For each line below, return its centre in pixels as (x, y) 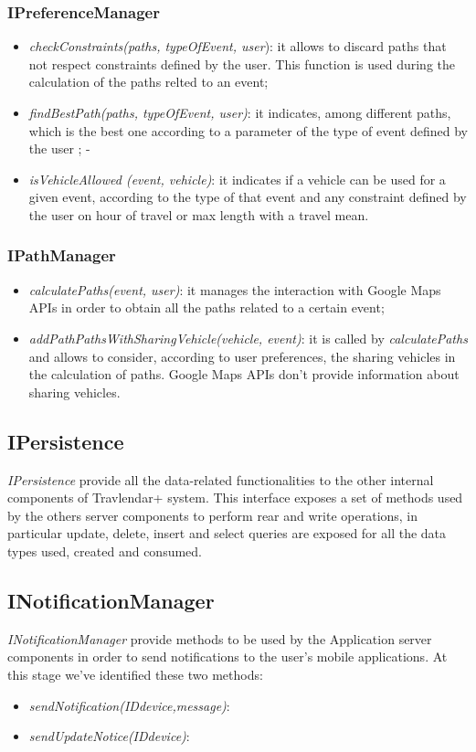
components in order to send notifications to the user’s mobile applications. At (227, 657)
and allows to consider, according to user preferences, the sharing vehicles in (242, 356)
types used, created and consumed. (105, 551)
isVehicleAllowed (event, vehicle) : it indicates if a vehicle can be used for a (237, 179)
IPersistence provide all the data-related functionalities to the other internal (221, 479)
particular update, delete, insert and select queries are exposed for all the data (227, 533)
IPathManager (62, 255)
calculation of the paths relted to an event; (148, 82)
